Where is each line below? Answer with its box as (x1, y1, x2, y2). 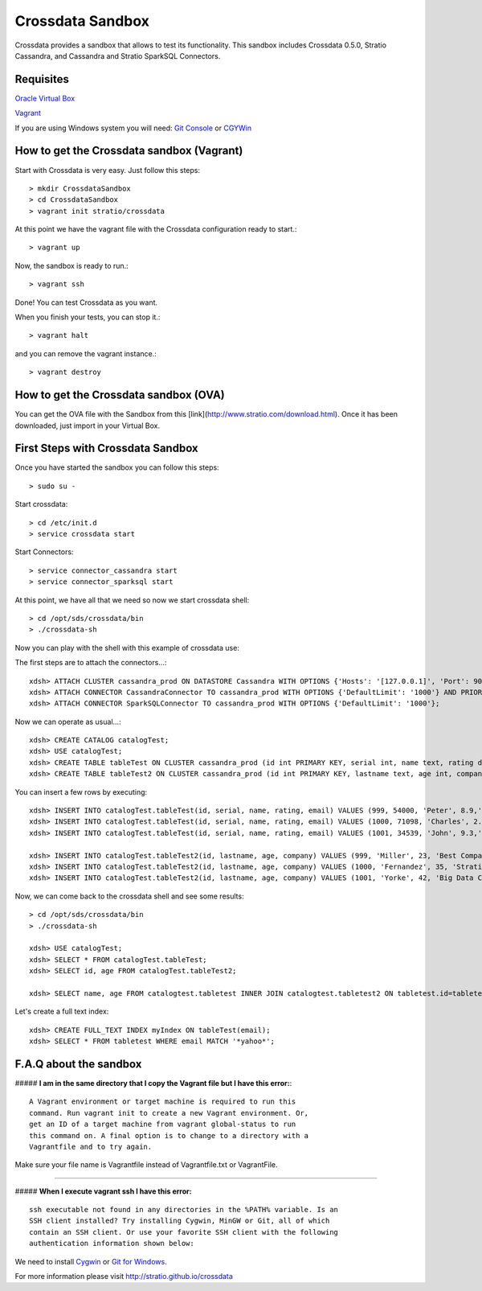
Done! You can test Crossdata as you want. (14, 298, 158, 307)
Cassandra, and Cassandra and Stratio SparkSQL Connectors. (14, 51, 221, 60)
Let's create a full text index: (14, 1006, 109, 1017)
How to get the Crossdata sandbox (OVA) (14, 389, 225, 402)
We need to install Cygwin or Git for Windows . (14, 1256, 168, 1266)
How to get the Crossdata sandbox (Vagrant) (14, 144, 243, 158)
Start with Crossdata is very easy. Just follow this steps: (14, 165, 201, 175)
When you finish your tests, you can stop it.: (14, 312, 161, 322)
